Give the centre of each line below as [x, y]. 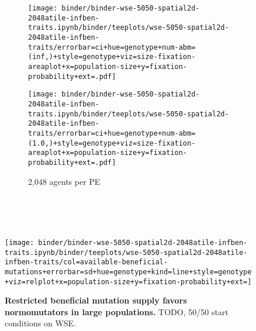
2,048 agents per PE [64, 181]
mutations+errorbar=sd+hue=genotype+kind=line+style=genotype [128, 272]
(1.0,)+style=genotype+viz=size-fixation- [112, 143]
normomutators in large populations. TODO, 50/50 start [117, 311]
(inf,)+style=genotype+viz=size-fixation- [112, 57]
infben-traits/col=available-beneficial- [87, 262]
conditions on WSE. [41, 323]
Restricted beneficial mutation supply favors [96, 300]
